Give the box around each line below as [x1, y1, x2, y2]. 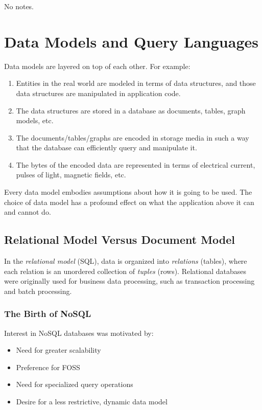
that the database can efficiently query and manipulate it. [16, 142, 197, 153]
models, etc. [16, 115, 54, 126]
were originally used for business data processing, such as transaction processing [4, 276, 255, 286]
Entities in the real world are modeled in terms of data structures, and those [16, 78, 256, 88]
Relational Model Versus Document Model [4, 232, 235, 247]
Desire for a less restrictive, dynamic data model [16, 396, 168, 407]
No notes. [4, 1, 34, 11]
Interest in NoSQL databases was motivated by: [4, 327, 154, 338]
